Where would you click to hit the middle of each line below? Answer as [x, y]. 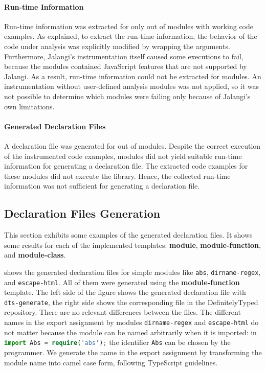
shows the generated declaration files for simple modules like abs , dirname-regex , [132, 272]
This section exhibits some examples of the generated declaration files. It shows [128, 235]
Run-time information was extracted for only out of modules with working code [129, 26]
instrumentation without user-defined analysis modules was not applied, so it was [132, 86]
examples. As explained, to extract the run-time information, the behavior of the [131, 36]
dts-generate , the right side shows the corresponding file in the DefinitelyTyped [131, 302]
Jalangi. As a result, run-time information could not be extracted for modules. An [133, 76]
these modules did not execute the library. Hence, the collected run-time [117, 176]
